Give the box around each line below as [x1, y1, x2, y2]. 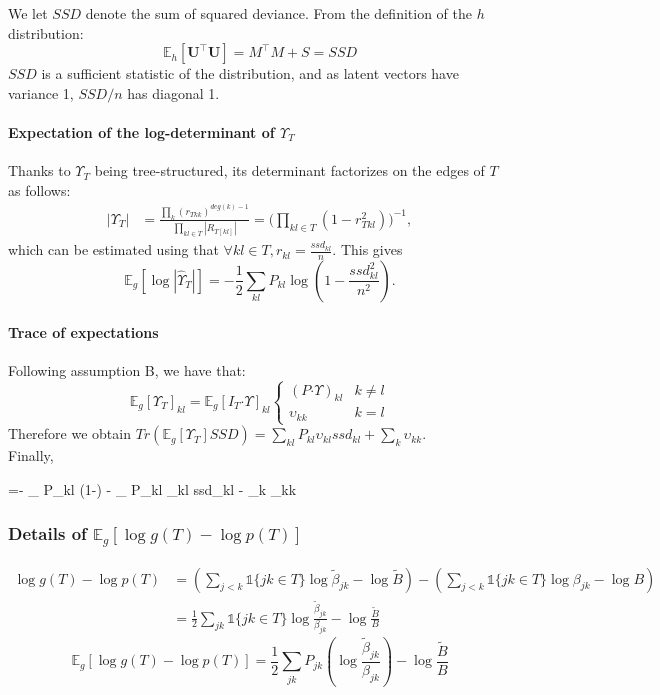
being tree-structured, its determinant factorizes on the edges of [94, 160, 485, 181]
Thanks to [8, 160, 71, 181]
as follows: [8, 179, 71, 200]
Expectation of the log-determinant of [8, 121, 275, 142]
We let [8, 3, 48, 23]
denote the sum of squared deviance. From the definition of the [85, 3, 472, 23]
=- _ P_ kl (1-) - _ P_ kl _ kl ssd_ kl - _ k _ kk [8, 478, 297, 499]
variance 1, [8, 82, 74, 103]
